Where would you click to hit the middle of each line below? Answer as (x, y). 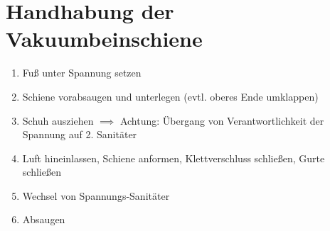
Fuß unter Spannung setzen (82, 73)
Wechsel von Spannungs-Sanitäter (96, 195)
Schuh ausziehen (58, 120)
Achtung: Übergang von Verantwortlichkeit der (222, 120)
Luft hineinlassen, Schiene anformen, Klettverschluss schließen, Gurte (174, 158)
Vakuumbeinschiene (104, 39)
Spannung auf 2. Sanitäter (80, 134)
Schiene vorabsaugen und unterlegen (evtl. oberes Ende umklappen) (170, 96)
